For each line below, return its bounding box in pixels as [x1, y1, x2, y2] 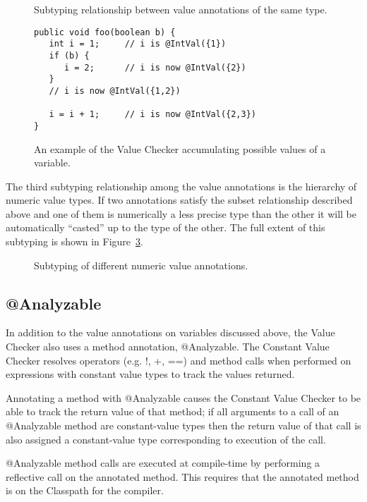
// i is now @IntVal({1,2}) [49, 85, 181, 96]
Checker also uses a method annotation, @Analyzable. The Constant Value [6, 339, 330, 354]
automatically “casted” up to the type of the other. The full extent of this [6, 220, 325, 235]
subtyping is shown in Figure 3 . [6, 234, 143, 249]
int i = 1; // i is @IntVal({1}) [49, 39, 227, 49]
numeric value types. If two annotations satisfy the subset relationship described [6, 192, 353, 207]
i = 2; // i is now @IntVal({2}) [64, 62, 246, 73]
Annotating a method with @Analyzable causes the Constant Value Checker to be [6, 390, 361, 405]
